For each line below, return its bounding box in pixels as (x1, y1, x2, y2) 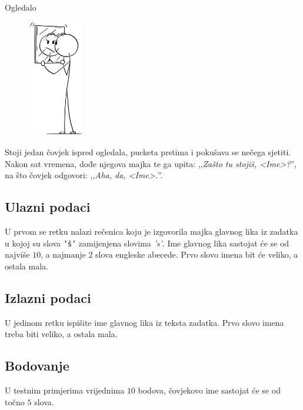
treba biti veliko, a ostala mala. (5, 328, 118, 340)
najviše (5, 248, 30, 261)
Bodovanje (5, 356, 69, 375)
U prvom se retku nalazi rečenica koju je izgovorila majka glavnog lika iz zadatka (5, 225, 298, 238)
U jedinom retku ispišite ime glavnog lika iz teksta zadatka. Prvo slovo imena (5, 316, 284, 328)
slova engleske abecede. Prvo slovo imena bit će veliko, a (95, 248, 298, 261)
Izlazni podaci (5, 288, 91, 306)
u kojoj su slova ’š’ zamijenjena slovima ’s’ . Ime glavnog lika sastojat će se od (5, 236, 289, 249)
